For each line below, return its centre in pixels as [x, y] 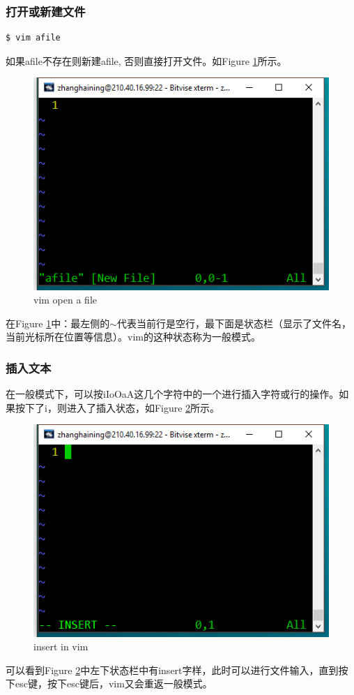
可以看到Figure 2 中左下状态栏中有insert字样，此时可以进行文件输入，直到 [172, 670]
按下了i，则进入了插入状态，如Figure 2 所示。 [117, 407]
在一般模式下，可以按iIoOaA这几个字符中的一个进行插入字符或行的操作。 [172, 394]
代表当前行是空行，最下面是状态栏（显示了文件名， [234, 323]
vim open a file [65, 300]
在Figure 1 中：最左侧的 [58, 323]
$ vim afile [33, 38]
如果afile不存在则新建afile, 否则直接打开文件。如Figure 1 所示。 [146, 60]
